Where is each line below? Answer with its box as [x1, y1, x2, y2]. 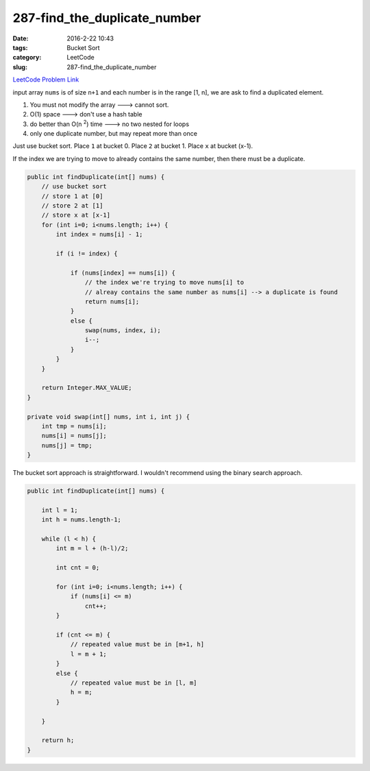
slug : [12, 62, 27, 71]
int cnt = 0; [56, 564, 100, 572]
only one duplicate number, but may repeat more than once [29, 130, 198, 138]
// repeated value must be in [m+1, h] [70, 641, 205, 648]
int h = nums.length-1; [41, 516, 121, 524]
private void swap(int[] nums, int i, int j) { [27, 413, 190, 421]
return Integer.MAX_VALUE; [41, 384, 133, 392]
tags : [12, 43, 28, 51]
